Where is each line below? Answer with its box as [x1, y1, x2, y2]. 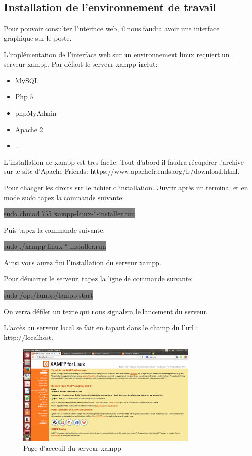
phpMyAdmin [15, 107, 57, 118]
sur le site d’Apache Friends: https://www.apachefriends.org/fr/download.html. [4, 166, 240, 176]
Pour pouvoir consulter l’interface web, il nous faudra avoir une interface [4, 23, 220, 34]
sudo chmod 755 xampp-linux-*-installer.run [4, 208, 135, 219]
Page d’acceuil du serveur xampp [23, 443, 121, 453]
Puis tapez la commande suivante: [4, 224, 105, 235]
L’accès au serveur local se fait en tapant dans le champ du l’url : [4, 322, 198, 333]
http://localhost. [4, 332, 53, 342]
